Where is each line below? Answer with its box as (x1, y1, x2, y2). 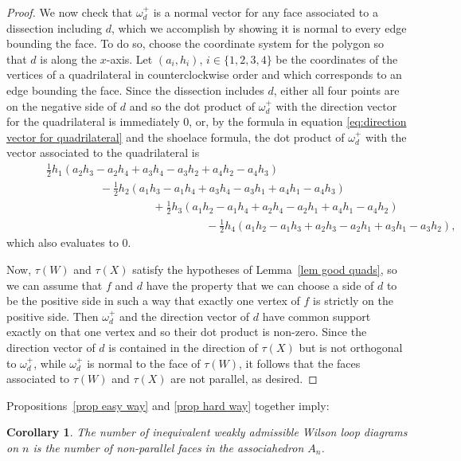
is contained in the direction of (108, 339, 258, 355)
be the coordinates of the (275, 50, 398, 67)
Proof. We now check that (6, 4, 133, 20)
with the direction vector (275, 97, 397, 114)
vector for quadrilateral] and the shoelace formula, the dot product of (6, 128, 345, 145)
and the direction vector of (119, 307, 250, 324)
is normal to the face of (87, 354, 201, 371)
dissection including (6, 19, 102, 36)
